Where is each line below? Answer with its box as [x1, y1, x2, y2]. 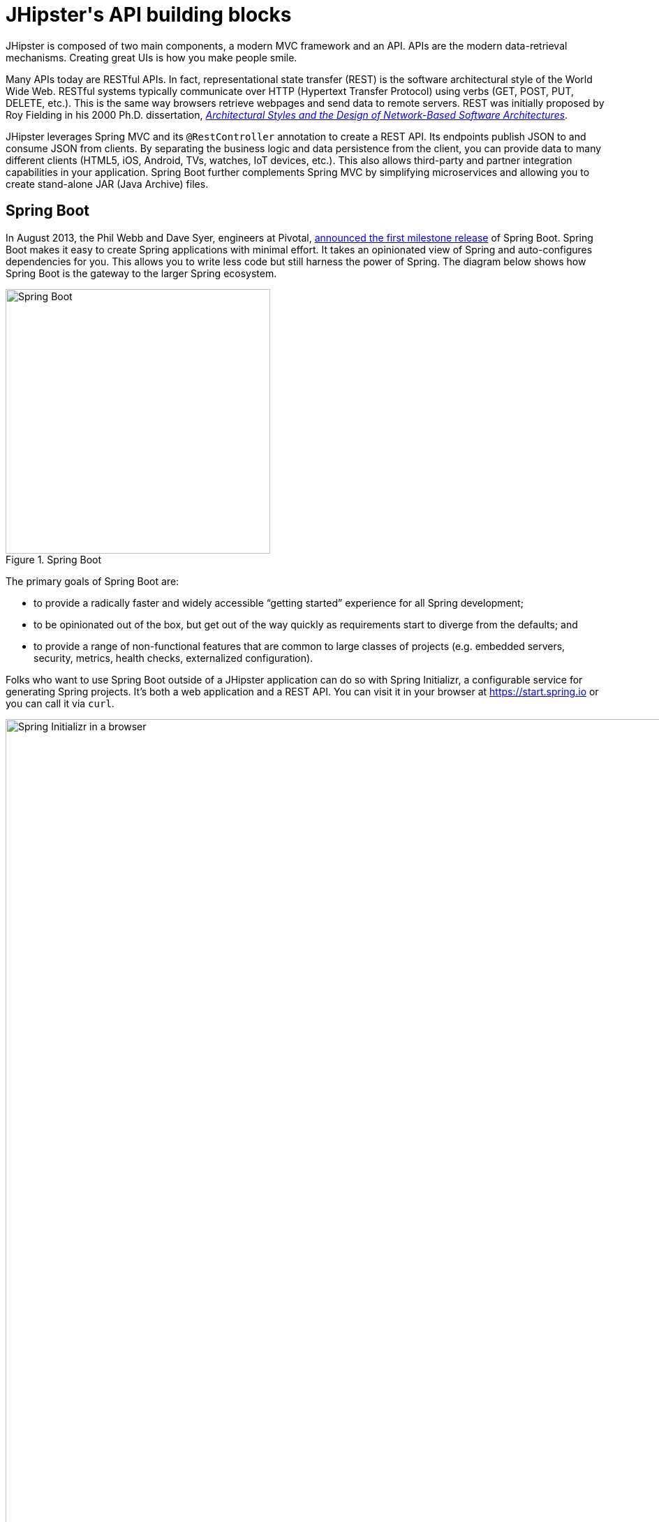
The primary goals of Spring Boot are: [6, 575, 179, 587]
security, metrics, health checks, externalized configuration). [34, 651, 313, 664]
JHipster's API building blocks [6, 3, 292, 27]
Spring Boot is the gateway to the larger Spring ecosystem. [6, 267, 277, 279]
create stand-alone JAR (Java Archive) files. [6, 177, 209, 190]
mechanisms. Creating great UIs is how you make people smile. [6, 51, 297, 64]
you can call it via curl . [6, 697, 114, 709]
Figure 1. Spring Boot [6, 553, 101, 566]
